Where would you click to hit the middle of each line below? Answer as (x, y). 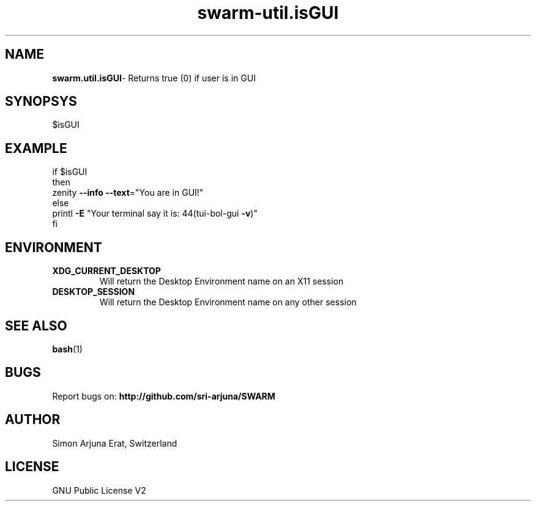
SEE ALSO (36, 326)
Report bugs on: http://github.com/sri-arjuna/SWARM (164, 396)
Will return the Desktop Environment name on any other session (228, 302)
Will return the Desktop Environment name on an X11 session (221, 281)
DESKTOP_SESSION (94, 292)
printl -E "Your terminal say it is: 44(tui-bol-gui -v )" (155, 214)
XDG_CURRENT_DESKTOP (106, 271)
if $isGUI (70, 172)
